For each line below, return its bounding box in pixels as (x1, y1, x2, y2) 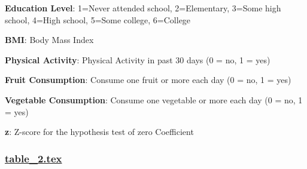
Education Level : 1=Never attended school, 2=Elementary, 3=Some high (5, 2, 281, 14)
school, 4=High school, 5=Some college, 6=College (5, 13, 191, 26)
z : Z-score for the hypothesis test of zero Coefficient (5, 125, 194, 138)
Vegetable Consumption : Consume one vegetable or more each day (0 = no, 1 (5, 93, 303, 106)
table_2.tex (5, 150, 62, 165)
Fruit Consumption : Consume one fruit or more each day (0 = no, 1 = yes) (5, 73, 291, 86)
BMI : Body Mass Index (5, 33, 94, 46)
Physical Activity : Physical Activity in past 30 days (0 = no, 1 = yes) (5, 53, 270, 66)
